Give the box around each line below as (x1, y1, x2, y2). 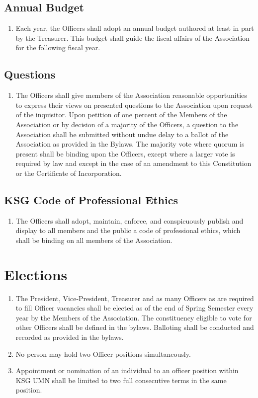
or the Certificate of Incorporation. (15, 167, 122, 178)
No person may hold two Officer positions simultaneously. (15, 348, 191, 359)
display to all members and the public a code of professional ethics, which (15, 225, 241, 236)
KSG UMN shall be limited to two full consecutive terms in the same (15, 375, 227, 385)
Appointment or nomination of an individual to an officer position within (15, 365, 239, 376)
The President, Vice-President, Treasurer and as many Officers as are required (15, 293, 254, 303)
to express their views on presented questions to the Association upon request (15, 99, 253, 110)
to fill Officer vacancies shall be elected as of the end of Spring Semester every (15, 303, 254, 313)
